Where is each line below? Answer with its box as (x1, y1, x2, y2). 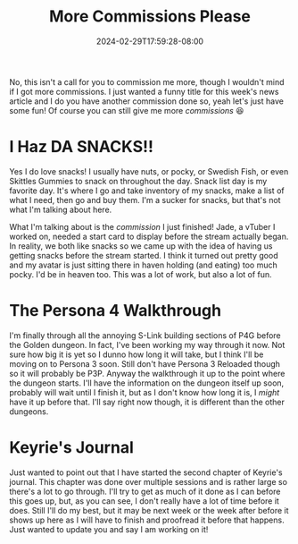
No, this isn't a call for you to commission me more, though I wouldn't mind (9, 76, 285, 87)
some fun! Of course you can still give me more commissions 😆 (9, 105, 244, 115)
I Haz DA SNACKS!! (9, 137, 154, 157)
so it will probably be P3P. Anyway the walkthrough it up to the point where (9, 368, 286, 378)
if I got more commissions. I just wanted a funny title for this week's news (9, 86, 279, 97)
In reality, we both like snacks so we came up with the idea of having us (9, 240, 273, 251)
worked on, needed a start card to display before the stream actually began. (9, 231, 289, 242)
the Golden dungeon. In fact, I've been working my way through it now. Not (9, 339, 286, 350)
